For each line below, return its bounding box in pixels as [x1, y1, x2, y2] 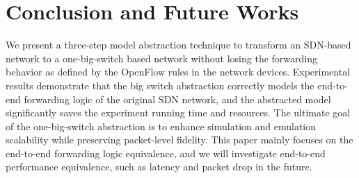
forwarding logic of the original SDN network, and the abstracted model [24, 91, 331, 106]
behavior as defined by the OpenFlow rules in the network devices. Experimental [6, 64, 351, 79]
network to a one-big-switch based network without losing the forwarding [6, 51, 317, 65]
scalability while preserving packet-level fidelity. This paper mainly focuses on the [6, 132, 353, 147]
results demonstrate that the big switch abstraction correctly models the [6, 78, 314, 92]
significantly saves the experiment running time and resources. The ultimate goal [6, 105, 351, 120]
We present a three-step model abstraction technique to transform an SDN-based [6, 37, 351, 52]
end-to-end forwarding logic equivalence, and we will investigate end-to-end [6, 145, 326, 160]
